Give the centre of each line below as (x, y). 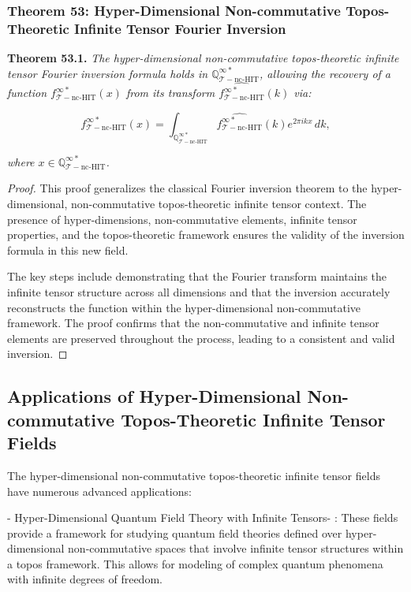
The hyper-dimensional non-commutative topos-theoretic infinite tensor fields (194, 475)
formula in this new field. (68, 249)
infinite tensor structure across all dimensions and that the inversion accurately (199, 291)
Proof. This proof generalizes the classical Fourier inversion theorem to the (187, 188)
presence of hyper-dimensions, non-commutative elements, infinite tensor (182, 219)
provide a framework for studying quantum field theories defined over (175, 532)
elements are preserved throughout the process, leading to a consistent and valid (201, 338)
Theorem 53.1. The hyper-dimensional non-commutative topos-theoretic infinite (203, 58)
